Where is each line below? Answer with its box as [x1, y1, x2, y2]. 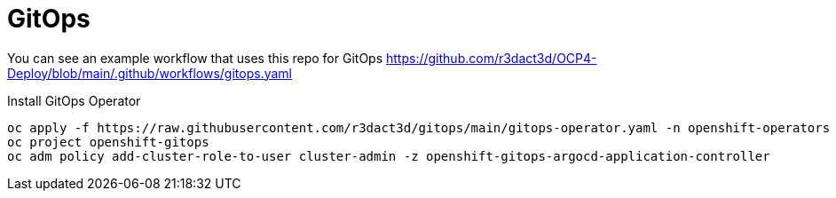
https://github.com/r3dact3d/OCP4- [386, 50, 597, 66]
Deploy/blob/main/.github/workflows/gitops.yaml [7, 65, 292, 81]
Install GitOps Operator [7, 92, 141, 108]
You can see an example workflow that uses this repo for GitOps [7, 50, 383, 66]
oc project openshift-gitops [7, 134, 209, 149]
